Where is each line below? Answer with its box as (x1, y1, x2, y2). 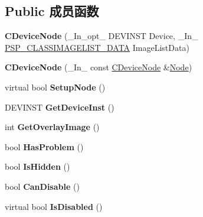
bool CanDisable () (5, 180, 80, 192)
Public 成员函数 (5, 2, 99, 20)
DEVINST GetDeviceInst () (5, 101, 114, 113)
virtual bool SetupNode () (5, 80, 106, 93)
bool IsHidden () (5, 160, 70, 173)
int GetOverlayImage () (5, 121, 100, 133)
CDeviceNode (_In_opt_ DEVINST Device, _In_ (5, 30, 198, 42)
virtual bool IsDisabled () (5, 200, 103, 212)
